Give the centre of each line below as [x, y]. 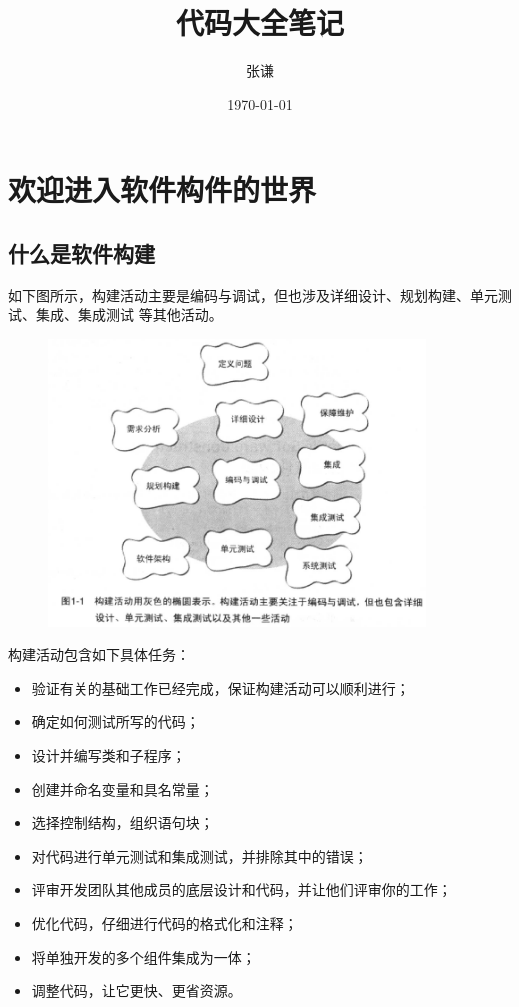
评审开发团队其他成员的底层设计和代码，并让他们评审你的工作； [241, 889]
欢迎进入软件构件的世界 [162, 189]
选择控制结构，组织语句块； [122, 822]
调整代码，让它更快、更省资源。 [136, 990]
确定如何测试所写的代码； [115, 721]
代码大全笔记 [259, 22]
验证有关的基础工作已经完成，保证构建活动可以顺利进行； [220, 687]
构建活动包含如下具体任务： [99, 654]
